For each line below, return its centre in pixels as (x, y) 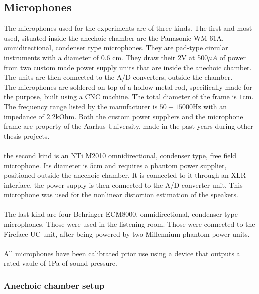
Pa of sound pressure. (84, 263)
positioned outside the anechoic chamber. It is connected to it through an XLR (125, 175)
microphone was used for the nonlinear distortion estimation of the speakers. (121, 194)
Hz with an (209, 106)
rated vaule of (25, 263)
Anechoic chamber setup (54, 285)
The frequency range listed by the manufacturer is (81, 106)
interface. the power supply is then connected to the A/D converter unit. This (123, 184)
